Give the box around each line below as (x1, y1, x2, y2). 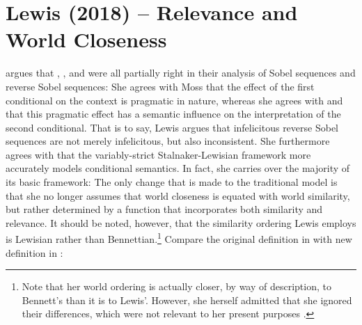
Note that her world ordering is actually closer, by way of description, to (22, 279, 331, 294)
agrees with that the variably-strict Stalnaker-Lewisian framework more (6, 147, 311, 161)
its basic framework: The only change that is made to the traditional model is (6, 175, 338, 189)
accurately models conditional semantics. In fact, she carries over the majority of (6, 161, 350, 175)
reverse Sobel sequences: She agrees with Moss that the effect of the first (6, 79, 315, 93)
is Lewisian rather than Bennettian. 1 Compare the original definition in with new (6, 230, 352, 246)
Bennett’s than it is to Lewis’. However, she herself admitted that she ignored (22, 292, 352, 307)
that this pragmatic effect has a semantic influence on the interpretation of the (6, 106, 341, 121)
